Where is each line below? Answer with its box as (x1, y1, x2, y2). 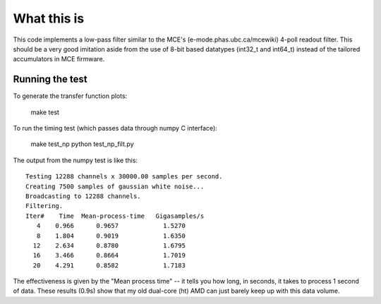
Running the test (13, 73, 87, 85)
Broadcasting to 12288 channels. (25, 192, 141, 200)
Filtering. (25, 202, 64, 210)
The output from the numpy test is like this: (13, 156, 138, 164)
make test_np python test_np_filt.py (30, 140, 134, 148)
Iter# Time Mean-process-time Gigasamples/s (25, 212, 205, 220)
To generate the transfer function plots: (13, 92, 128, 100)
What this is (13, 11, 85, 26)
